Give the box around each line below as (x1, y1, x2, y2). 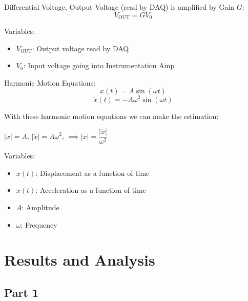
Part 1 (4, 284, 39, 300)
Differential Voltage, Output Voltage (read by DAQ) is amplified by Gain (4, 2, 235, 12)
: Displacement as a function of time (35, 167, 150, 178)
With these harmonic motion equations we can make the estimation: (4, 110, 219, 121)
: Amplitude (22, 202, 59, 212)
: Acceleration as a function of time (35, 185, 146, 195)
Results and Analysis (4, 249, 155, 270)
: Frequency (20, 219, 57, 230)
